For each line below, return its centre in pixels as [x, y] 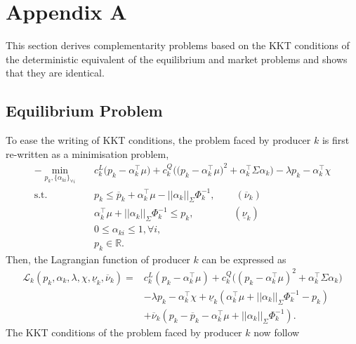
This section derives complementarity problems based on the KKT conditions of [178, 45]
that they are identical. [55, 73]
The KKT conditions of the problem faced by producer [124, 332]
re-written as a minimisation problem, [87, 153]
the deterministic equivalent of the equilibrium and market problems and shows [177, 59]
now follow [277, 332]
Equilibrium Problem [84, 111]
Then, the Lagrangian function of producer [98, 259]
